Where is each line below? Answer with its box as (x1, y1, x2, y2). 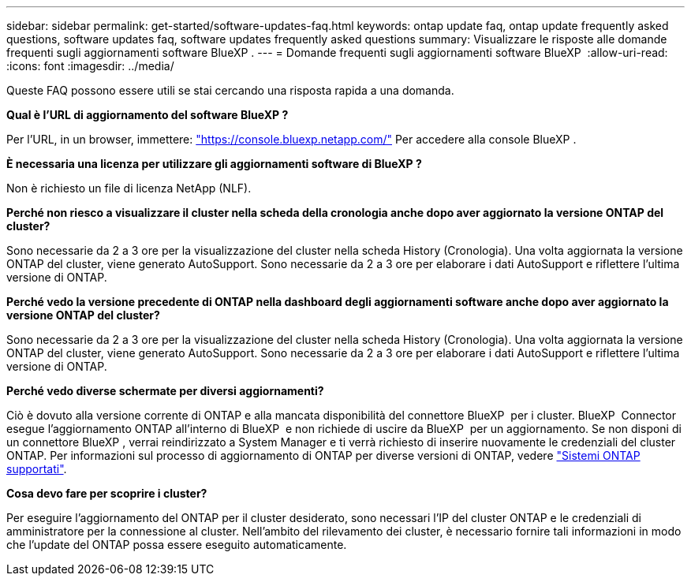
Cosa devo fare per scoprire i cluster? (6, 487, 207, 500)
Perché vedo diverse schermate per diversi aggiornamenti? (6, 384, 324, 397)
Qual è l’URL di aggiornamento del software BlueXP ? (6, 108, 289, 121)
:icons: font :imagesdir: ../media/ (6, 59, 174, 73)
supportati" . (6, 462, 67, 476)
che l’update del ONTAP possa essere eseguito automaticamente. (6, 538, 347, 551)
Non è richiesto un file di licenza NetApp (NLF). (6, 181, 252, 195)
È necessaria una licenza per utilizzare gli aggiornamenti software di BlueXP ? (6, 157, 422, 170)
